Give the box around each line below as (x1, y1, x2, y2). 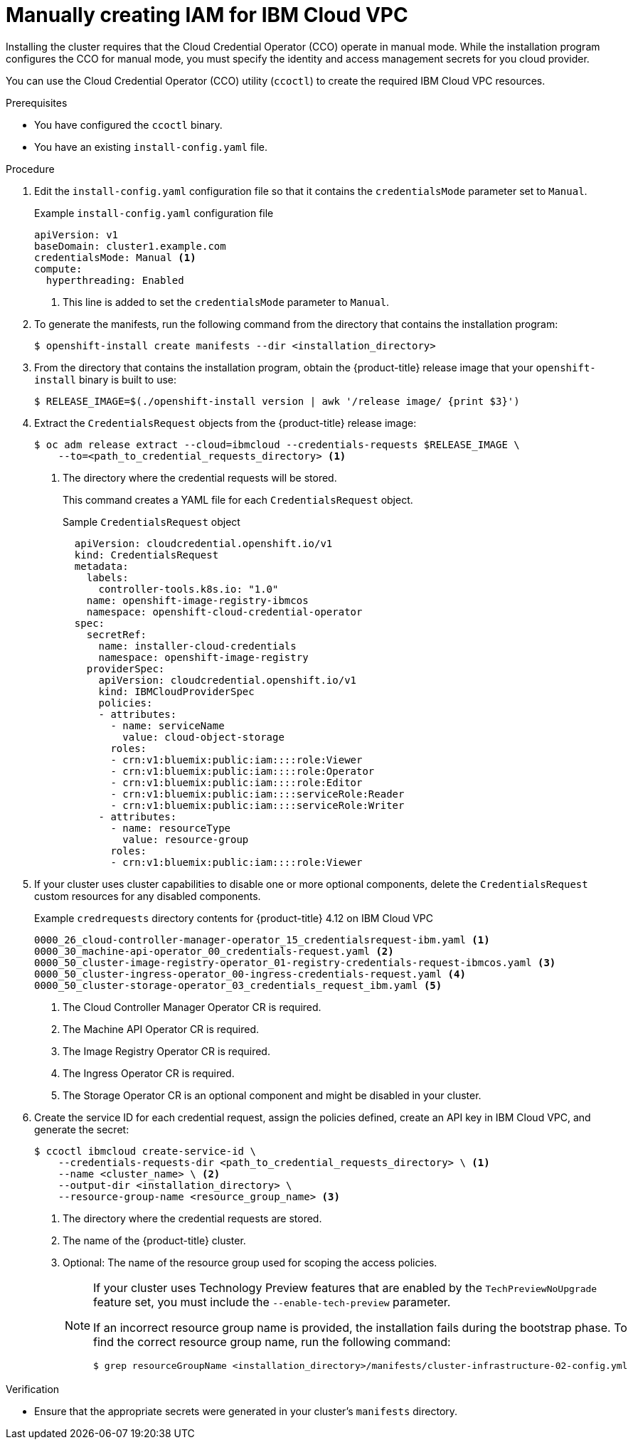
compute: (34, 263, 83, 275)
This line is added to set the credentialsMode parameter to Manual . (63, 295, 390, 308)
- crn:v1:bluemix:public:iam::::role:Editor (110, 776, 363, 788)
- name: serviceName (110, 719, 225, 731)
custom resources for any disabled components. (34, 889, 261, 902)
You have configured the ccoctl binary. (34, 118, 223, 131)
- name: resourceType (110, 822, 231, 834)
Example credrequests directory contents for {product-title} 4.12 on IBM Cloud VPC (34, 911, 434, 924)
